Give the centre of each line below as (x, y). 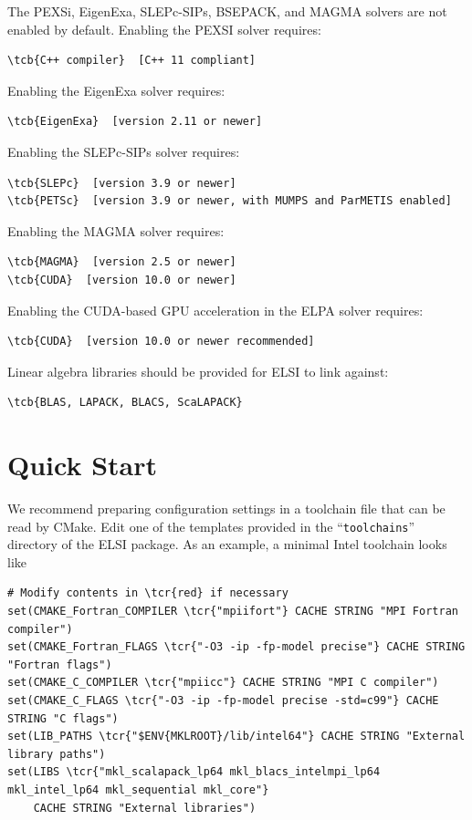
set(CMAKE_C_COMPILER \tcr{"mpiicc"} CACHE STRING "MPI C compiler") (223, 683)
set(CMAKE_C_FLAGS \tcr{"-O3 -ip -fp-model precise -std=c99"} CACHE (223, 701)
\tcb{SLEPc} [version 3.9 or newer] (122, 183)
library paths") (57, 754)
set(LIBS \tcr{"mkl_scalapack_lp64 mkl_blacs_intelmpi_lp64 (194, 772)
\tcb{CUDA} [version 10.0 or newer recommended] (161, 342)
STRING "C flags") (63, 718)
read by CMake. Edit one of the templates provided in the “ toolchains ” (211, 526)
